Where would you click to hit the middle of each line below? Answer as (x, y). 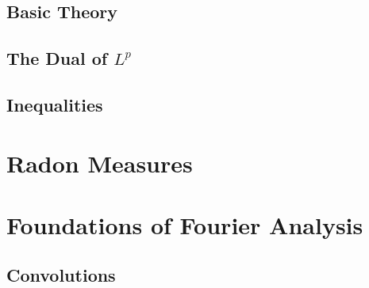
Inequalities (55, 104)
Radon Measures (100, 163)
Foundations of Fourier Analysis (185, 224)
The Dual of (57, 58)
